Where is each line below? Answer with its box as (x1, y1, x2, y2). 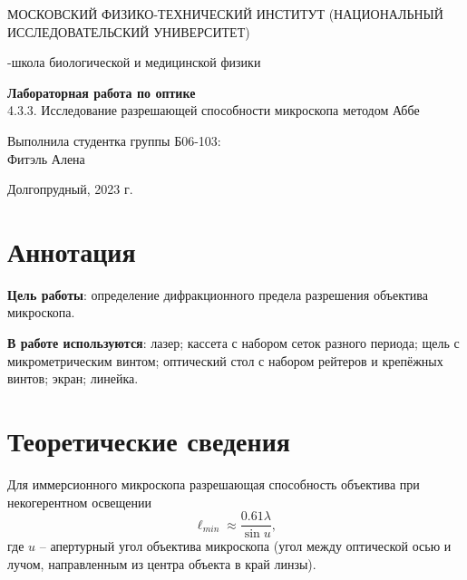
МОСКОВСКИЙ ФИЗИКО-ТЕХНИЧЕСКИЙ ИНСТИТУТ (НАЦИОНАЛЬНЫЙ (7, 5, 443, 23)
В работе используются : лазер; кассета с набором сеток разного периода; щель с (7, 333, 460, 353)
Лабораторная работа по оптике (7, 82, 196, 101)
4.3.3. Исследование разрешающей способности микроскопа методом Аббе (7, 101, 420, 120)
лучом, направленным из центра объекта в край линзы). (7, 554, 316, 573)
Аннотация (7, 232, 136, 269)
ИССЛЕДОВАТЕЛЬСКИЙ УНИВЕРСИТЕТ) (7, 22, 250, 41)
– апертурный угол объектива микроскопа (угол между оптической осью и (39, 536, 452, 556)
